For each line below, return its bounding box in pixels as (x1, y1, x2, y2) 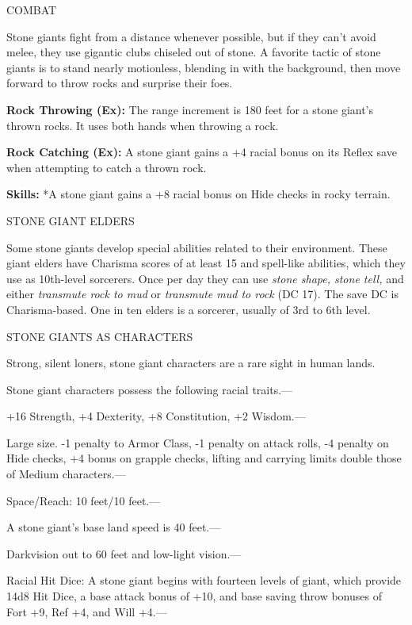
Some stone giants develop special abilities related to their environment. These (6, 239, 387, 255)
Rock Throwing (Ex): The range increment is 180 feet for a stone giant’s (6, 101, 374, 117)
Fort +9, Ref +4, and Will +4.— (6, 603, 167, 619)
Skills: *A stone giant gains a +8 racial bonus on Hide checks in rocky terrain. (6, 186, 391, 202)
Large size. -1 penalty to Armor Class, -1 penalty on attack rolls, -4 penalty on (6, 434, 389, 451)
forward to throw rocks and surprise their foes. (6, 75, 233, 91)
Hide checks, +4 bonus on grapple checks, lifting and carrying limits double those (6, 450, 402, 466)
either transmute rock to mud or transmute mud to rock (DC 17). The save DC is (6, 286, 399, 302)
